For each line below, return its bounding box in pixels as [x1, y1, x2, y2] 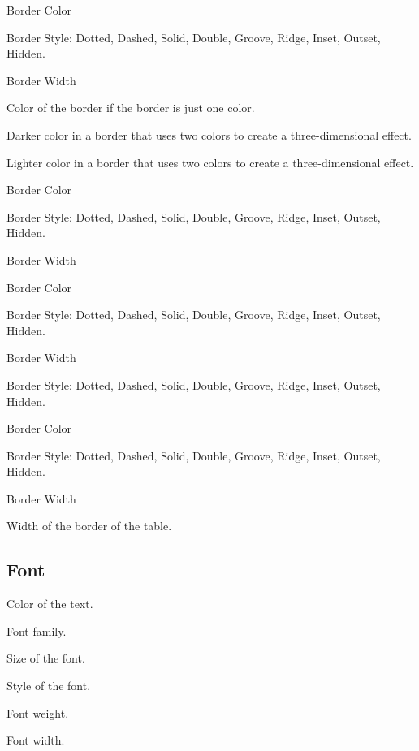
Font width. [6, 732, 65, 749]
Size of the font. [6, 650, 85, 667]
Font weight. [6, 704, 69, 721]
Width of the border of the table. [6, 517, 172, 534]
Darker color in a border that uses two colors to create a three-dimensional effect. [6, 126, 412, 143]
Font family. [6, 622, 67, 639]
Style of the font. [6, 677, 91, 694]
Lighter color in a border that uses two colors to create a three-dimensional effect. [6, 153, 414, 170]
